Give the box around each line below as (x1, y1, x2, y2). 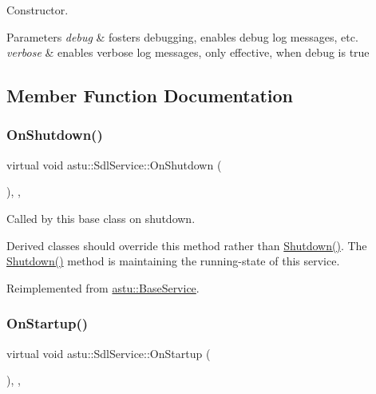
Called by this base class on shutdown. (6, 209, 196, 226)
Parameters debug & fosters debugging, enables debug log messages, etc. (6, 28, 358, 45)
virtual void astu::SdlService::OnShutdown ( (6, 156, 222, 173)
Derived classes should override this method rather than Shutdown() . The (6, 237, 367, 253)
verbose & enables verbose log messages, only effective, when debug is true (6, 44, 370, 61)
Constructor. (6, 2, 69, 18)
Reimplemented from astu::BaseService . (6, 279, 200, 296)
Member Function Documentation (6, 83, 294, 108)
